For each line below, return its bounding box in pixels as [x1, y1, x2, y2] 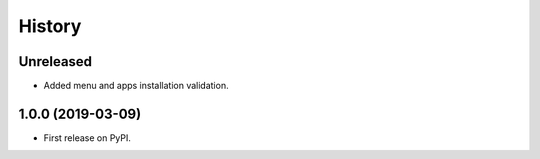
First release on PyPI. [43, 131, 132, 144]
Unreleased [18, 53, 93, 70]
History [18, 15, 82, 37]
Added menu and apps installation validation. [43, 80, 229, 92]
